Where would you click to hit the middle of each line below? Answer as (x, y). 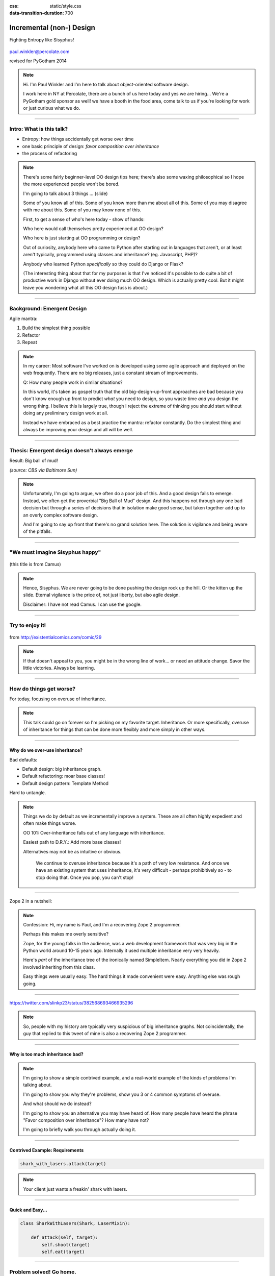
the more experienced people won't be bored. (71, 184)
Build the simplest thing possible (56, 328)
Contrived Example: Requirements (47, 1150)
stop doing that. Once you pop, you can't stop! (85, 877)
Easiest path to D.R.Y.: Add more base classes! (72, 842)
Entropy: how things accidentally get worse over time (78, 139)
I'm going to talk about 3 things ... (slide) (65, 193)
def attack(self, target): (65, 1237)
